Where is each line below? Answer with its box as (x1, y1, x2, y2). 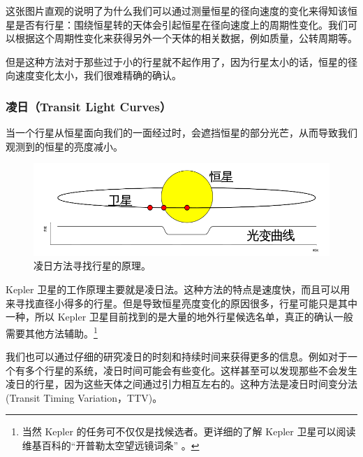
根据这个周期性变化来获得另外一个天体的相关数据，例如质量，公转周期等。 (15, 31, 357, 45)
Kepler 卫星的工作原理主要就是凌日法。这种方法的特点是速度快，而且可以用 (6, 282, 350, 297)
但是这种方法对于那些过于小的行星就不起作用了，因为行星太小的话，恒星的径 (6, 54, 357, 69)
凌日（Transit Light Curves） (6, 97, 172, 115)
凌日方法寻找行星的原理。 (34, 258, 151, 273)
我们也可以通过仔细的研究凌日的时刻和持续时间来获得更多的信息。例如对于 (6, 349, 348, 364)
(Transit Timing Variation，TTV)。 (6, 390, 163, 405)
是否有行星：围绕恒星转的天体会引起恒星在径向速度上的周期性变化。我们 (15, 17, 348, 31)
